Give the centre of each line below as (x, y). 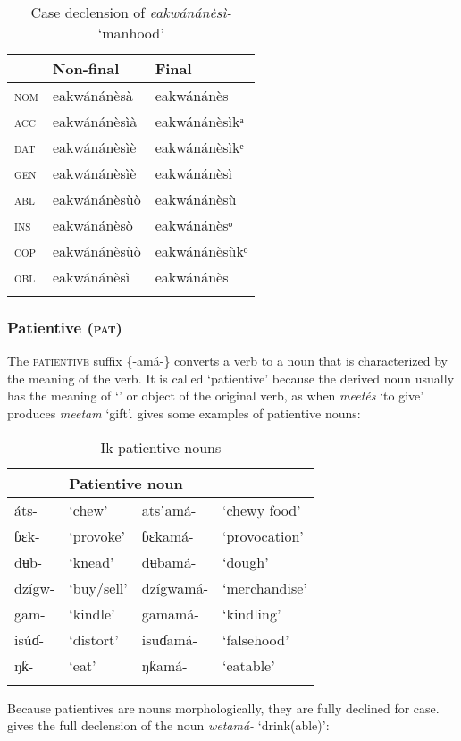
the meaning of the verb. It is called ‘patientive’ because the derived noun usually (231, 378)
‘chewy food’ (262, 509)
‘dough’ (246, 561)
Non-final (86, 68)
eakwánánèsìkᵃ (199, 121)
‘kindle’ (92, 613)
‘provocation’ (263, 535)
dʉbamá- (169, 561)
